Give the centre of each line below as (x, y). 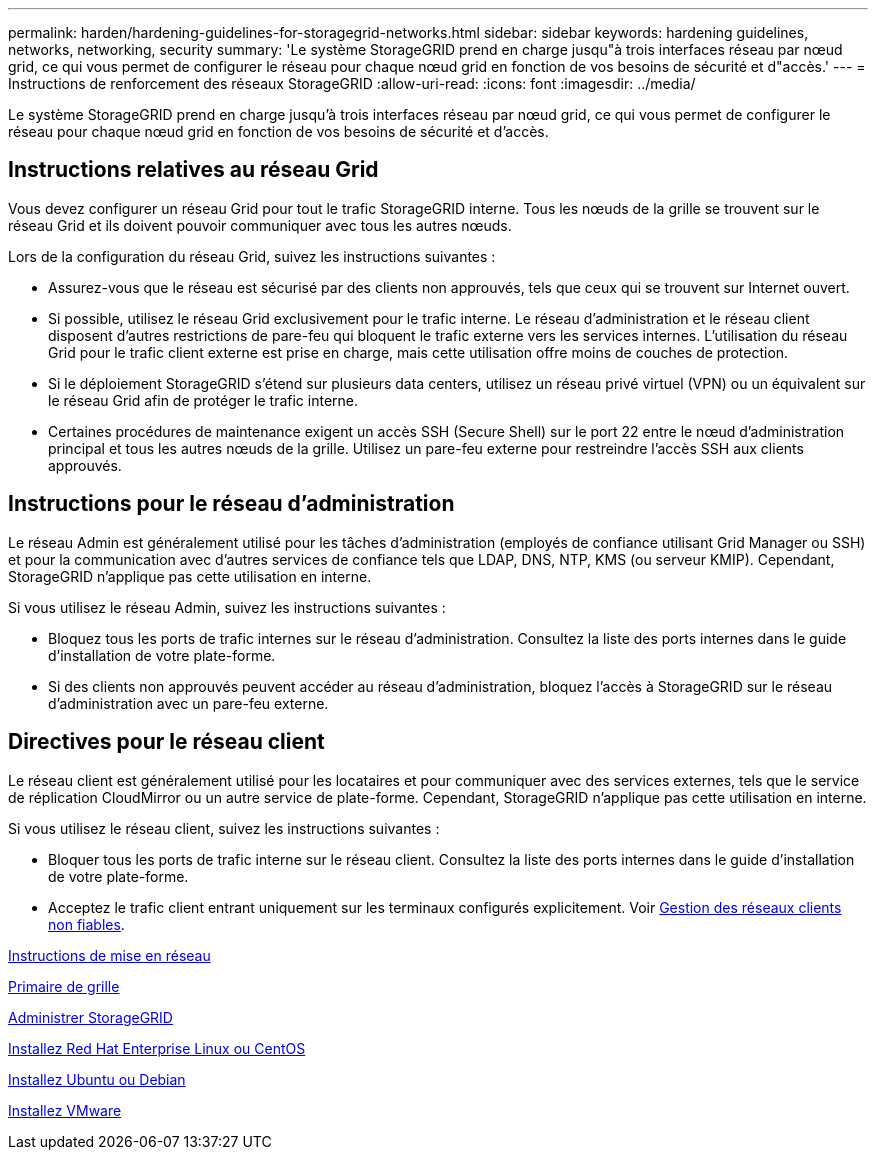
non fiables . (86, 924)
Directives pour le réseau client (166, 742)
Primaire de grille (64, 986)
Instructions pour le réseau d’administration (231, 504)
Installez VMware (65, 1110)
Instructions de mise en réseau (109, 955)
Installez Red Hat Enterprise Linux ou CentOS (157, 1048)
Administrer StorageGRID (90, 1017)
